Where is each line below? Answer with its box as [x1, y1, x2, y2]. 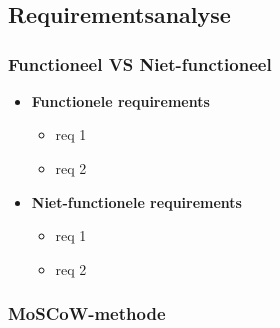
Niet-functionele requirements [31, 191, 242, 212]
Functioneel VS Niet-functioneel [8, 51, 272, 76]
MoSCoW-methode [8, 301, 166, 326]
